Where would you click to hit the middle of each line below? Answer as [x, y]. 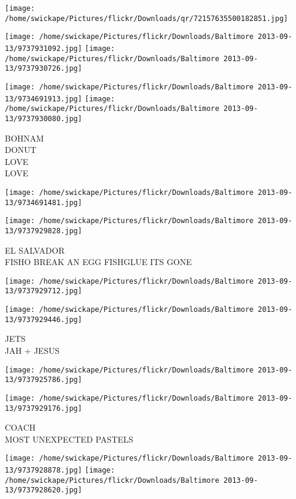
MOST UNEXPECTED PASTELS [69, 439]
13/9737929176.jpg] [43, 408]
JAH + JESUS [32, 350]
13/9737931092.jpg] [43, 48]
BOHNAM [25, 138]
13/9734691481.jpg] [43, 202]
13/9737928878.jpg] [43, 471]
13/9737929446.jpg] [43, 319]
